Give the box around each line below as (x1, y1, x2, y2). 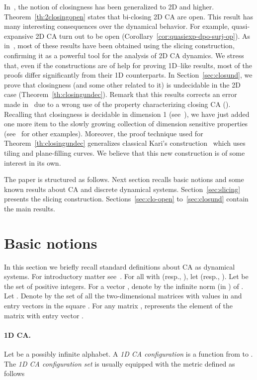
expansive (4, 30, 33, 41)
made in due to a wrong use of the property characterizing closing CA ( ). (4, 98, 231, 109)
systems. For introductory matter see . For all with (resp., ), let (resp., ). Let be (4, 271, 249, 282)
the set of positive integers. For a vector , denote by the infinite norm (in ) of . (4, 281, 244, 291)
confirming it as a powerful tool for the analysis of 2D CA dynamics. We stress (4, 50, 244, 60)
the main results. (4, 203, 55, 213)
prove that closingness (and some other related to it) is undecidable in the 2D (4, 79, 241, 90)
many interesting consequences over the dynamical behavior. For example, (4, 21, 230, 31)
